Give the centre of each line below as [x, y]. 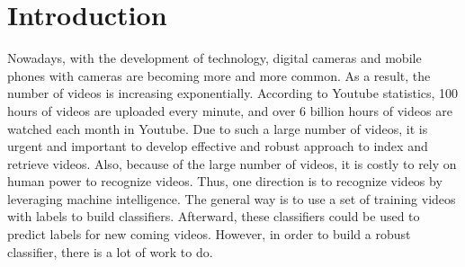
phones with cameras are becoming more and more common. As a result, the [219, 75]
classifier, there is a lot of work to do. [110, 251]
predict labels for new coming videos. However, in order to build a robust [209, 234]
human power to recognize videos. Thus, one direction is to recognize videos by [225, 181]
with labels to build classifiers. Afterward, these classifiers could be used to [214, 216]
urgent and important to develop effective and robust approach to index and [218, 146]
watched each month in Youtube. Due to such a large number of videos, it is [218, 128]
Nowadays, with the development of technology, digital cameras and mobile [215, 58]
